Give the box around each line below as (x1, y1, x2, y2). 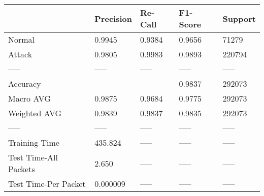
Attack (8, 48, 32, 60)
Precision (94, 12, 132, 24)
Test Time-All (8, 151, 58, 163)
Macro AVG (8, 92, 51, 104)
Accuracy (8, 78, 41, 89)
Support (222, 12, 256, 24)
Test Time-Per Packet (8, 178, 86, 189)
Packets (8, 163, 35, 175)
